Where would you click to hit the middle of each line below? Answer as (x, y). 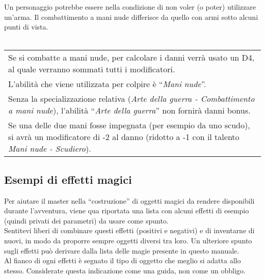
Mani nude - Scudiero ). (50, 149)
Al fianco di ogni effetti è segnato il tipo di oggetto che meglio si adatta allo (123, 260)
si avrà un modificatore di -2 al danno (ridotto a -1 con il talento (124, 137)
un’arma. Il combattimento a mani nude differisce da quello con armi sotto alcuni (131, 17)
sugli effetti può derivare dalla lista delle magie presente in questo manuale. (122, 250)
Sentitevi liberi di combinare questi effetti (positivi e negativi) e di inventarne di (129, 230)
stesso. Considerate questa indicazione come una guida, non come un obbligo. (125, 270)
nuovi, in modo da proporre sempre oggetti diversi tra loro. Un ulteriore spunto (128, 240)
